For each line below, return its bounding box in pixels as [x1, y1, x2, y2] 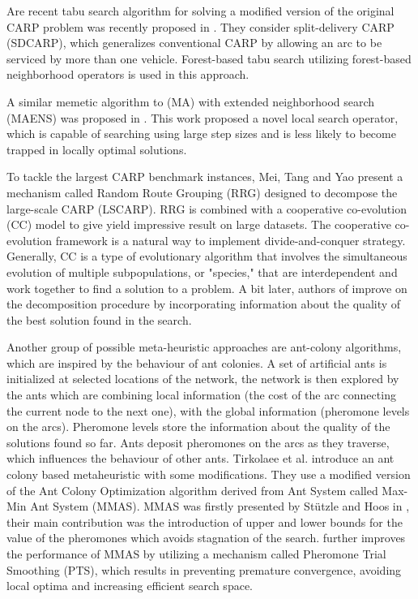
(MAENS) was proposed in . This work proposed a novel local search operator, [6, 109, 399, 126]
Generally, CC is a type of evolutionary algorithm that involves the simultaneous [6, 248, 407, 265]
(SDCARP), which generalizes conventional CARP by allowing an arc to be [6, 34, 382, 51]
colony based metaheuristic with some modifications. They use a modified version [6, 466, 411, 483]
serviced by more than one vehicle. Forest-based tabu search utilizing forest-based [6, 50, 412, 67]
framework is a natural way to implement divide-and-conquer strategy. [55, 231, 406, 248]
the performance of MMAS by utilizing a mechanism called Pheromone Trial [6, 545, 386, 562]
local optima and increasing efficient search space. [6, 577, 253, 594]
